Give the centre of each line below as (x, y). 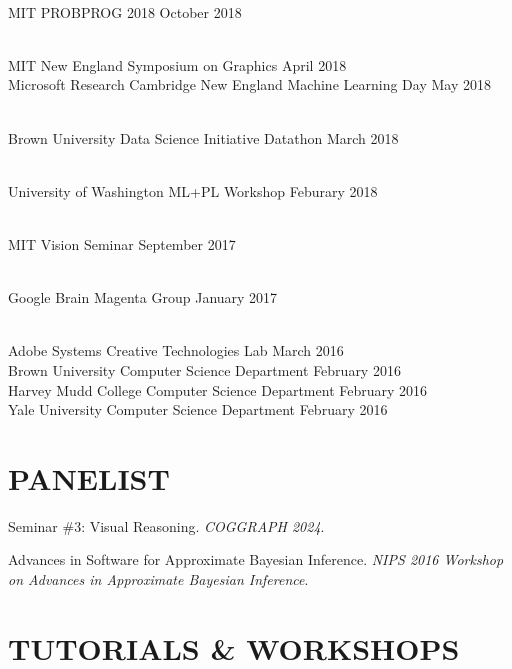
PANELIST (89, 477)
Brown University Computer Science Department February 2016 (204, 369)
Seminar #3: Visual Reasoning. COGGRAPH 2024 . (166, 525)
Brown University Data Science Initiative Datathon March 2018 (203, 137)
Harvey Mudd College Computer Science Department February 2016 (218, 389)
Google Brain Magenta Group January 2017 (143, 297)
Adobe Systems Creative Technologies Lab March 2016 (176, 350)
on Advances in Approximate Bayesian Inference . (158, 579)
